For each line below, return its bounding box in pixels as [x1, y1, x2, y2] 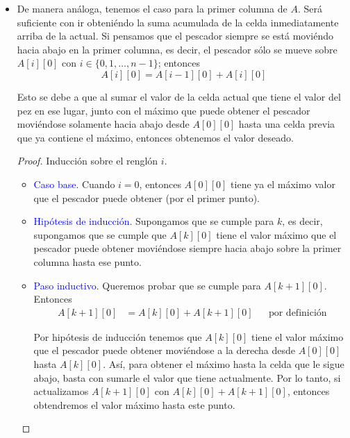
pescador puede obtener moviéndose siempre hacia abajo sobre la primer [33, 241, 342, 255]
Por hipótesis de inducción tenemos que [33, 329, 202, 344]
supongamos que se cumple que [33, 227, 167, 242]
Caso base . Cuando [33, 176, 115, 191]
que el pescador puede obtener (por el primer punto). [33, 190, 260, 205]
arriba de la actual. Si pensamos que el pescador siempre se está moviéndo [17, 28, 333, 43]
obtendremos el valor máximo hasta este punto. [33, 397, 235, 412]
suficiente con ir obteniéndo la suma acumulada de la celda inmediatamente [17, 15, 339, 29]
